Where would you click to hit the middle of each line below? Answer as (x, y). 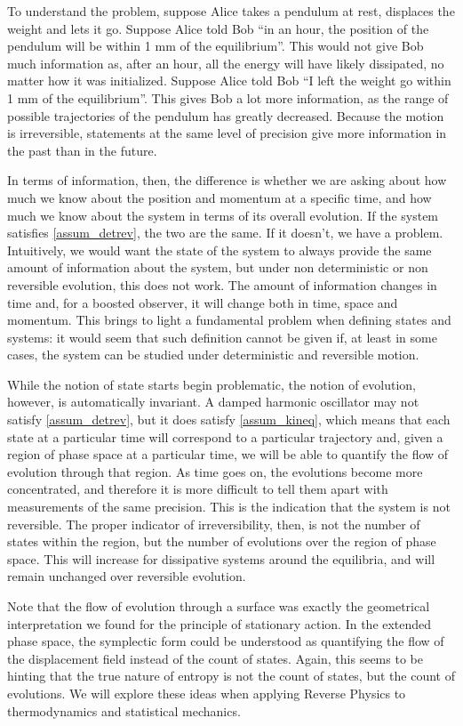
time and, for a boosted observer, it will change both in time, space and (203, 302)
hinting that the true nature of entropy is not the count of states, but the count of (231, 676)
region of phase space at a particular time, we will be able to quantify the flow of (228, 454)
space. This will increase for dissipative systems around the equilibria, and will (221, 558)
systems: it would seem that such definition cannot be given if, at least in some (222, 337)
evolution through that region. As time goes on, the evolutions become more (215, 471)
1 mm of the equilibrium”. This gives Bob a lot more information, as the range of (228, 97)
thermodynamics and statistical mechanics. (124, 710)
